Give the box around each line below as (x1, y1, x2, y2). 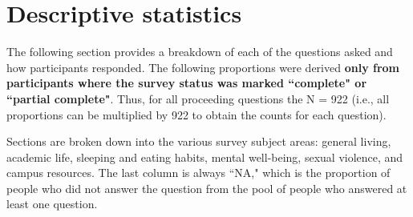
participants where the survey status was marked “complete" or (6, 74, 367, 91)
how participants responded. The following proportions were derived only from (6, 58, 400, 75)
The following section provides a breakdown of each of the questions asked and (6, 43, 393, 60)
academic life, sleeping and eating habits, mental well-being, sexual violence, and (6, 148, 403, 165)
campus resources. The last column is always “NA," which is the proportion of (6, 164, 391, 181)
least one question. (6, 195, 98, 212)
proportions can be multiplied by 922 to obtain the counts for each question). (6, 106, 387, 123)
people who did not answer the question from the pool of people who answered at (6, 179, 407, 196)
